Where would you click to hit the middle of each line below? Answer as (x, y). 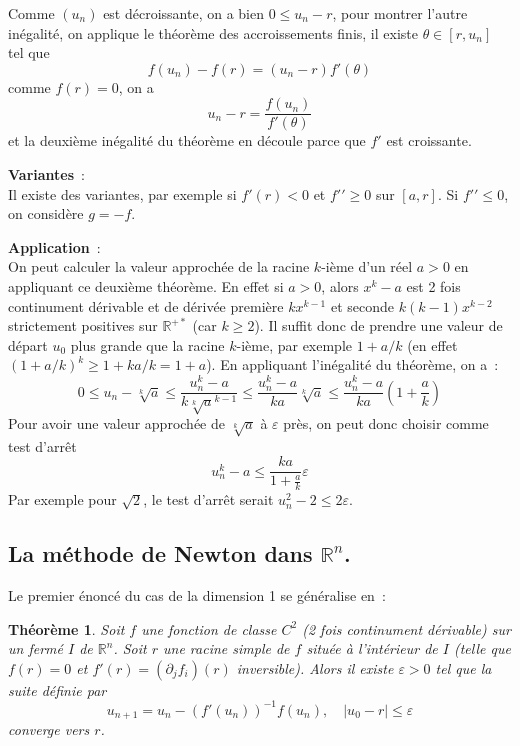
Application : (54, 246)
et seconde (362, 305)
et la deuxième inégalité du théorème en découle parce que (187, 140)
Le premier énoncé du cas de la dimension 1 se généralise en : (197, 595)
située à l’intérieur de (372, 648)
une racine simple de (226, 648)
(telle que (482, 648)
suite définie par (57, 689)
